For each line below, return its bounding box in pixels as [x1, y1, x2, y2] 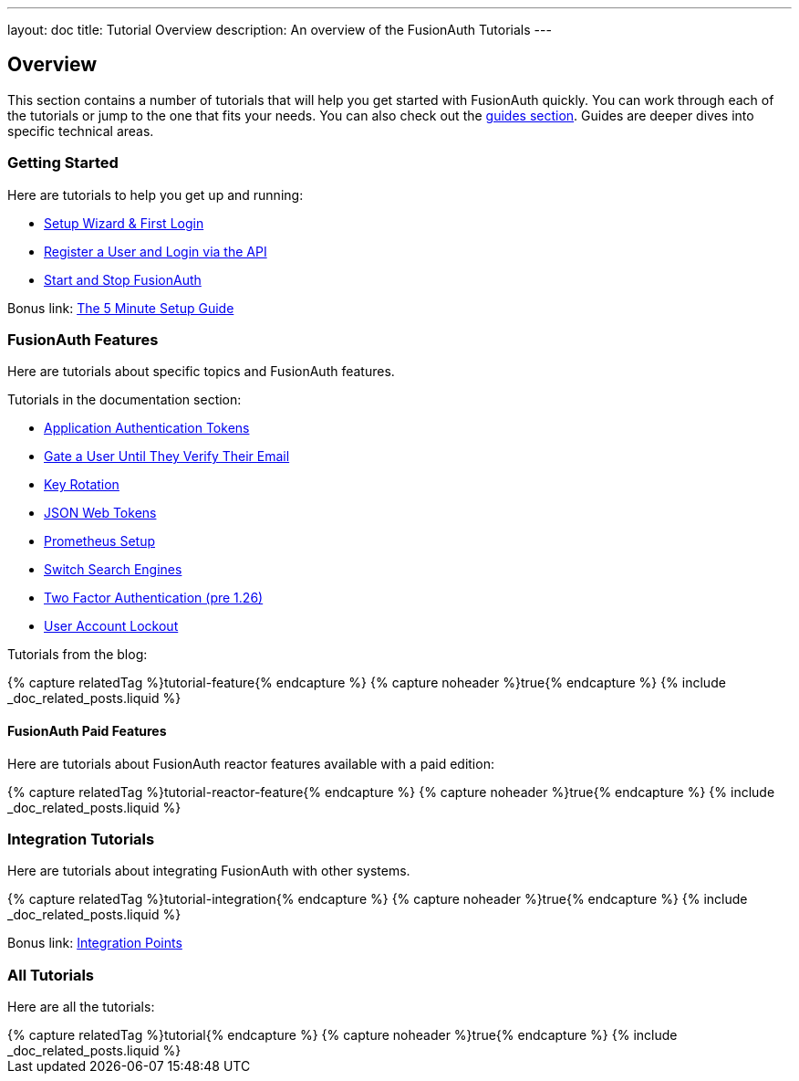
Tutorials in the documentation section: [7, 392, 242, 408]
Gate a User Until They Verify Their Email [44, 448, 290, 465]
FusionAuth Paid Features [7, 722, 167, 739]
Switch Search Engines [44, 561, 182, 578]
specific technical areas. [7, 122, 154, 139]
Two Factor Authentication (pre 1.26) [44, 590, 264, 606]
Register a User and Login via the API [44, 243, 267, 259]
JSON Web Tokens [44, 505, 157, 521]
